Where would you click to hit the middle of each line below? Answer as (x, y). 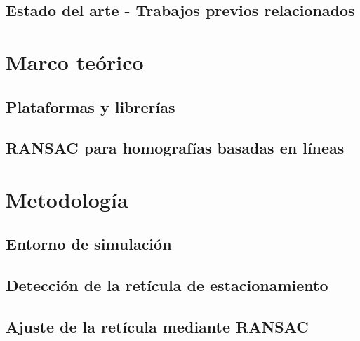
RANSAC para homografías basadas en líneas (175, 148)
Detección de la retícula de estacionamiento (167, 285)
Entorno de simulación (89, 244)
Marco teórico (75, 61)
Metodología (67, 199)
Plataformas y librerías (91, 106)
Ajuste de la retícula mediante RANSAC (157, 327)
